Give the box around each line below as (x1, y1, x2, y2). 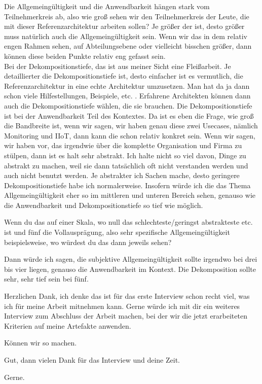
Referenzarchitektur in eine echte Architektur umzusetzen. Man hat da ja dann (4, 80, 250, 91)
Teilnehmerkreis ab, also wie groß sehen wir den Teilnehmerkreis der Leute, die (4, 11, 249, 21)
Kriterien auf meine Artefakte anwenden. (4, 320, 131, 331)
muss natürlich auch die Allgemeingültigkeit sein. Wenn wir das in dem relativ (4, 30, 247, 41)
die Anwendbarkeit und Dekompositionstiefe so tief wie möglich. (4, 199, 203, 210)
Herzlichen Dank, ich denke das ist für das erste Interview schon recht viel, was (4, 291, 250, 301)
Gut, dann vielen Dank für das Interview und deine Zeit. (4, 355, 180, 365)
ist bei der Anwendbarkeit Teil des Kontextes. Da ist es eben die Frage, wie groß (4, 110, 254, 121)
